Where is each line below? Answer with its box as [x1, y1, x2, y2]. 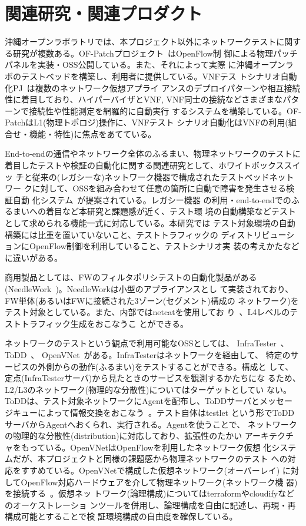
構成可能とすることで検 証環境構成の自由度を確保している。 [5, 510, 238, 522]
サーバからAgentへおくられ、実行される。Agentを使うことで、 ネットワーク [5, 418, 297, 430]
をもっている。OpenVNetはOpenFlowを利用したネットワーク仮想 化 [12, 441, 272, 453]
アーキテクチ [244, 429, 294, 442]
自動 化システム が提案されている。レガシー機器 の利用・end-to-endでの [12, 193, 291, 206]
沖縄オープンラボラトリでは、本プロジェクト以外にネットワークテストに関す [5, 35, 301, 48]
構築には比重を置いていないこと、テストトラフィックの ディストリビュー [5, 228, 287, 240]
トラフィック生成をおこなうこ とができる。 [21, 317, 189, 329]
